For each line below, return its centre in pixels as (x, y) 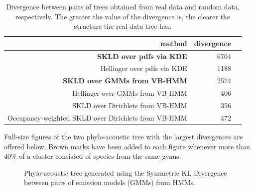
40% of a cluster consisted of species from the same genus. (93, 156)
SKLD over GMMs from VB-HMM (125, 81)
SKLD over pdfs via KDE (142, 56)
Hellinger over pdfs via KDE (144, 68)
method (174, 43)
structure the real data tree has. (123, 26)
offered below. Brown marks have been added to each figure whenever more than (127, 146)
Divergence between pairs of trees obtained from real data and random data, (123, 6)
